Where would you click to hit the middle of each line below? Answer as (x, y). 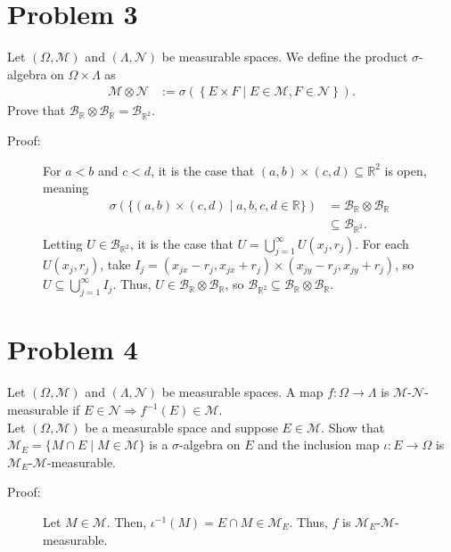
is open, (406, 170)
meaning (66, 188)
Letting (63, 243)
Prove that (37, 110)
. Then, (127, 521)
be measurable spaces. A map (242, 392)
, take (115, 264)
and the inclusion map (319, 445)
